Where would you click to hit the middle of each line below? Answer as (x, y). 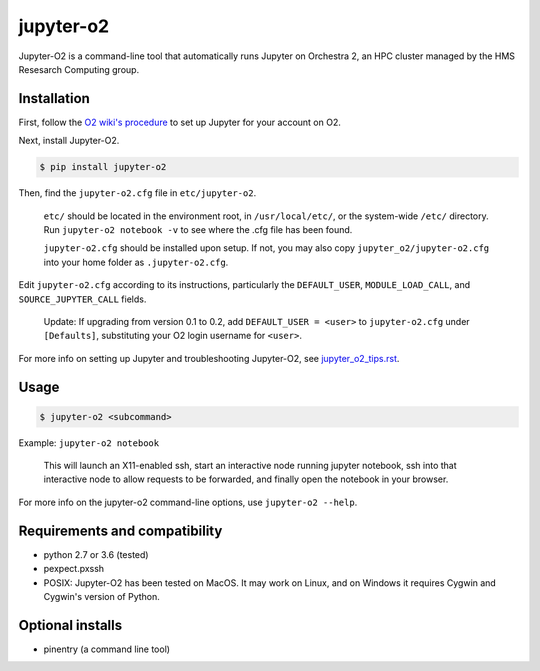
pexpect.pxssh (74, 569)
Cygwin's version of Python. (101, 596)
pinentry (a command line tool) (106, 649)
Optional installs (70, 625)
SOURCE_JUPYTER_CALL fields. (82, 299)
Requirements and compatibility (120, 530)
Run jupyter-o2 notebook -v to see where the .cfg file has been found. (198, 229)
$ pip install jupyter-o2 (103, 167)
